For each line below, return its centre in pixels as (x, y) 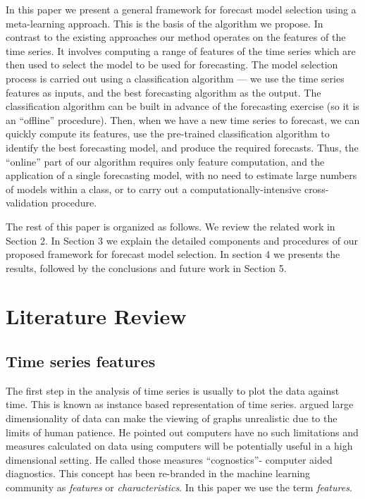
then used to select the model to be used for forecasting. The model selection (172, 64)
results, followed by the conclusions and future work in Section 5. (146, 267)
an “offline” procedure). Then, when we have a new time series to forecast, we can (183, 119)
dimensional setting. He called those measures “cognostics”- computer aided (169, 459)
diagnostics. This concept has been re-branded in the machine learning (158, 473)
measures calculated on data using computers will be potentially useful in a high (179, 446)
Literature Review (96, 316)
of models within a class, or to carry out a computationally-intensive (154, 189)
